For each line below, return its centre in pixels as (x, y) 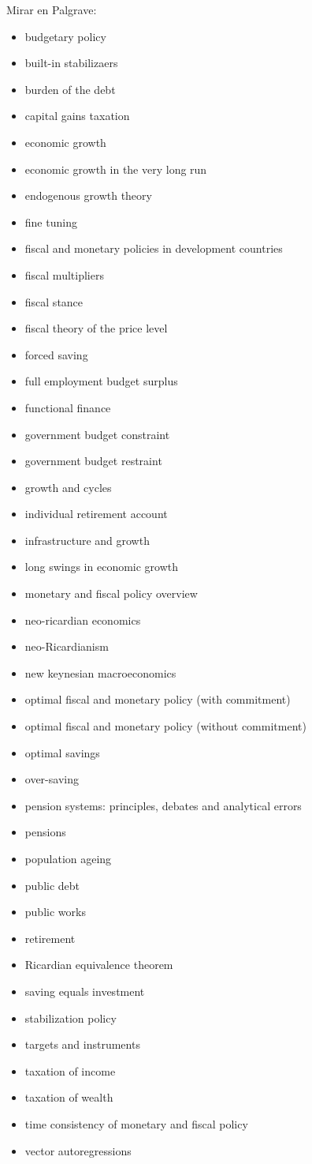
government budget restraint (93, 461)
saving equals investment (85, 991)
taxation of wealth (69, 1097)
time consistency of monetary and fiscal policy (136, 1123)
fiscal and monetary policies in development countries (154, 248)
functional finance (68, 407)
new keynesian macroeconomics (100, 672)
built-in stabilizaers (71, 63)
